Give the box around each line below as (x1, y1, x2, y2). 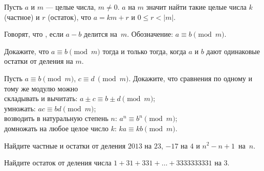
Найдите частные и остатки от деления (4, 140, 126, 151)
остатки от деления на (4, 56, 73, 66)
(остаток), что (48, 11, 92, 22)
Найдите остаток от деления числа (4, 157, 112, 168)
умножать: (4, 103, 36, 113)
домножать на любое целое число (4, 123, 109, 133)
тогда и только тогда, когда (102, 45, 186, 56)
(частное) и (4, 11, 40, 22)
